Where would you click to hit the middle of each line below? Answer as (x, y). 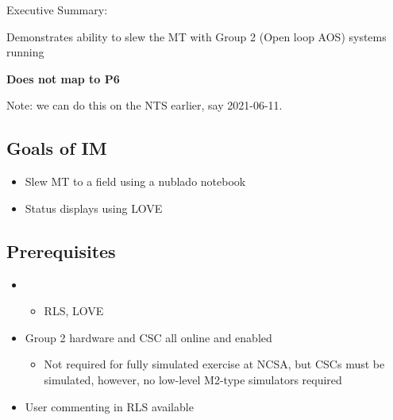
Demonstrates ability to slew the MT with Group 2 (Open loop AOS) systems (196, 36)
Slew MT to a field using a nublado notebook (135, 181)
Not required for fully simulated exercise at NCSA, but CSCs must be (214, 364)
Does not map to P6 (63, 78)
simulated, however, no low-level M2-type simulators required (193, 379)
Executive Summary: (57, 10)
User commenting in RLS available (109, 406)
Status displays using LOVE (94, 208)
